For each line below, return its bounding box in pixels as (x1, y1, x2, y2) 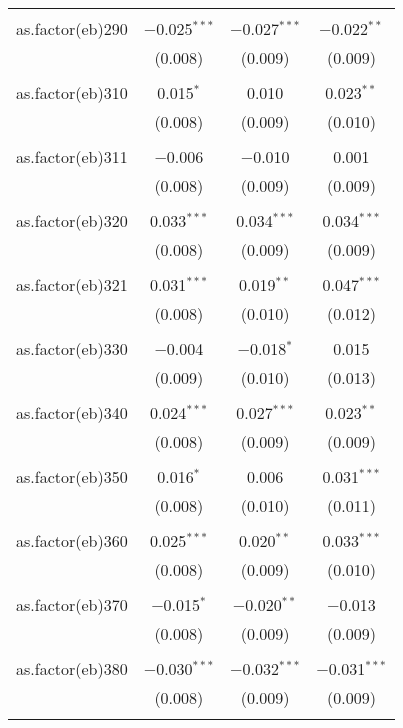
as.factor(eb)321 (16, 273, 128, 296)
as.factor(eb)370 (16, 593, 128, 616)
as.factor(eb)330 (16, 337, 128, 360)
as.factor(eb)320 (16, 209, 128, 232)
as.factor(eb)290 (16, 17, 128, 40)
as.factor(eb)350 (16, 465, 128, 488)
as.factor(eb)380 (16, 657, 128, 680)
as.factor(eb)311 (16, 145, 128, 168)
